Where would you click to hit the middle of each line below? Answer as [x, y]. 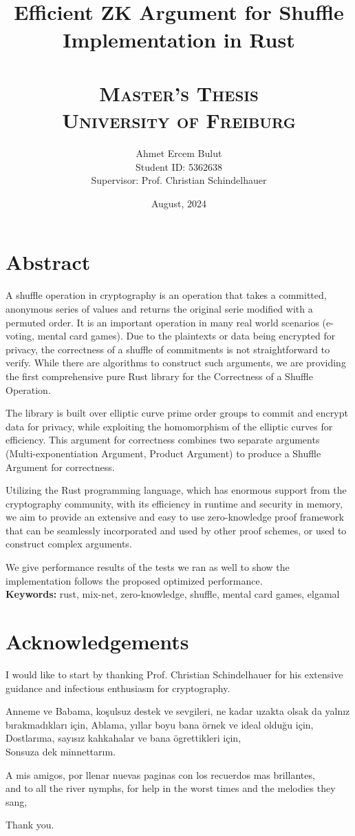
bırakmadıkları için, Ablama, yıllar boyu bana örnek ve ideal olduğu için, [160, 724]
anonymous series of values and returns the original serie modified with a [159, 308]
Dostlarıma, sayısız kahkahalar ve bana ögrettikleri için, [123, 738]
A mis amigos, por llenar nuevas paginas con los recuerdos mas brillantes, [160, 774]
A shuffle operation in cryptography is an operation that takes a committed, [166, 295]
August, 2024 [179, 203]
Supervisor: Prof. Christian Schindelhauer [179, 180]
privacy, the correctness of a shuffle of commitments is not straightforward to [168, 349]
